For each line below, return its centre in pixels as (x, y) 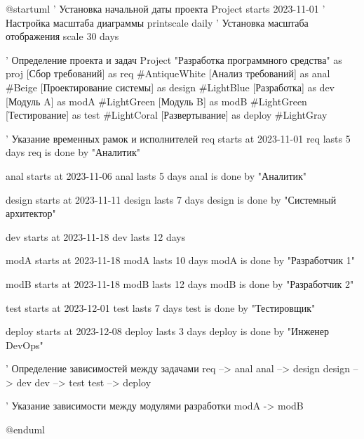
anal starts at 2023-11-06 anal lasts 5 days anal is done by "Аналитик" (156, 175)
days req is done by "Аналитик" (73, 152)
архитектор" (31, 213)
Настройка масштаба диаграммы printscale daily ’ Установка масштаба (157, 22)
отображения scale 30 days (62, 36)
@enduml (26, 430)
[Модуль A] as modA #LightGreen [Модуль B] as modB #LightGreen (156, 101)
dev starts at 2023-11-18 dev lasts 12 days (96, 236)
